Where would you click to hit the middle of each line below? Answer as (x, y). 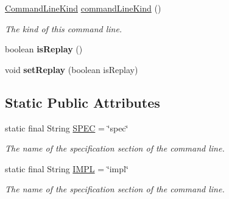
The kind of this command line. (64, 28)
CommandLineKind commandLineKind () (83, 8)
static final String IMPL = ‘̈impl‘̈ (67, 168)
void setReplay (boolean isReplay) (72, 69)
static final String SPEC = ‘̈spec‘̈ (67, 127)
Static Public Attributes (83, 102)
